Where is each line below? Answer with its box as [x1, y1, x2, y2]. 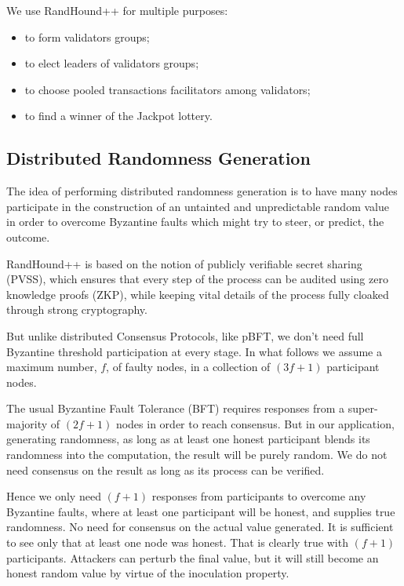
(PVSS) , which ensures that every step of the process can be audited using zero [6, 271, 388, 287]
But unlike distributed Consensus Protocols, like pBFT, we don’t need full [6, 327, 364, 344]
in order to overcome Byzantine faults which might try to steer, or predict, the [6, 213, 384, 230]
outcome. [6, 228, 50, 245]
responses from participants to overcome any [151, 488, 366, 504]
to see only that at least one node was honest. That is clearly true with [6, 534, 348, 551]
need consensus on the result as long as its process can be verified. [6, 461, 325, 478]
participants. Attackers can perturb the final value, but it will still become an [6, 549, 379, 566]
